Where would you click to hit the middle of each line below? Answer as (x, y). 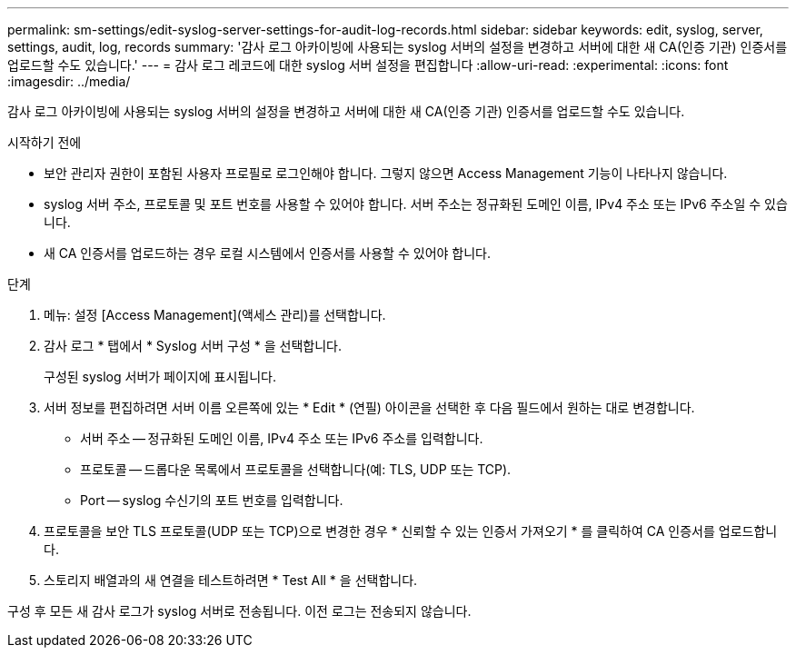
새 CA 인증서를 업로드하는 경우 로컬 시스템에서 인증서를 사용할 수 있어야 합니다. (267, 253)
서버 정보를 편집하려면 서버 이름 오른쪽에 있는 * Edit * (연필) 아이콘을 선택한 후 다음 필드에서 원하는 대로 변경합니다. (369, 407)
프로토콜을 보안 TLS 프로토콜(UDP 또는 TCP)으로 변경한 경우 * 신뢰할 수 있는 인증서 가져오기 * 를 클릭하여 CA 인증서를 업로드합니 (411, 531)
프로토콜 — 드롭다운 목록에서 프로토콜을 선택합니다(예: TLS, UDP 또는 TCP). (296, 469)
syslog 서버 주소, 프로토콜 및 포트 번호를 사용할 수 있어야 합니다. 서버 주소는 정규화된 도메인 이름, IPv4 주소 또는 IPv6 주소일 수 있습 (416, 204)
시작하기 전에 (45, 142)
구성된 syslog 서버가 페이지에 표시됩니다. (160, 377)
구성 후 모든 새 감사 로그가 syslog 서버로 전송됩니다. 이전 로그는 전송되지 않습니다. (239, 611)
